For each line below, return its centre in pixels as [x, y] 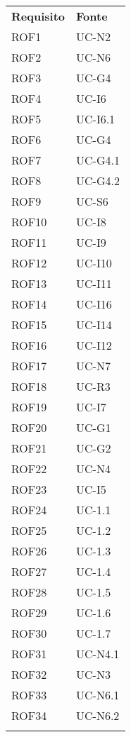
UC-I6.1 [96, 119]
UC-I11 [94, 283]
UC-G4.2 [98, 181]
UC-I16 [94, 304]
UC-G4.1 [98, 160]
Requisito [38, 16]
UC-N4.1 [98, 654]
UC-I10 [94, 263]
